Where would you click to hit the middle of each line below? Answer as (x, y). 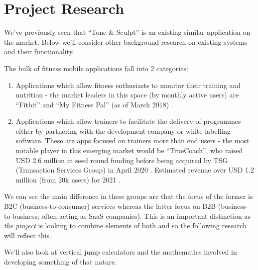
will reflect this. (28, 235)
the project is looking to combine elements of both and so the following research (125, 225)
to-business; (22, 216)
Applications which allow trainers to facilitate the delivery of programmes (128, 121)
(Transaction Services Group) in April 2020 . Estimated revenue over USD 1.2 (135, 170)
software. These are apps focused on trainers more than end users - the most (132, 140)
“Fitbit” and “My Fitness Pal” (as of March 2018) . (94, 104)
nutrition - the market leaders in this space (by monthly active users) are (127, 95)
